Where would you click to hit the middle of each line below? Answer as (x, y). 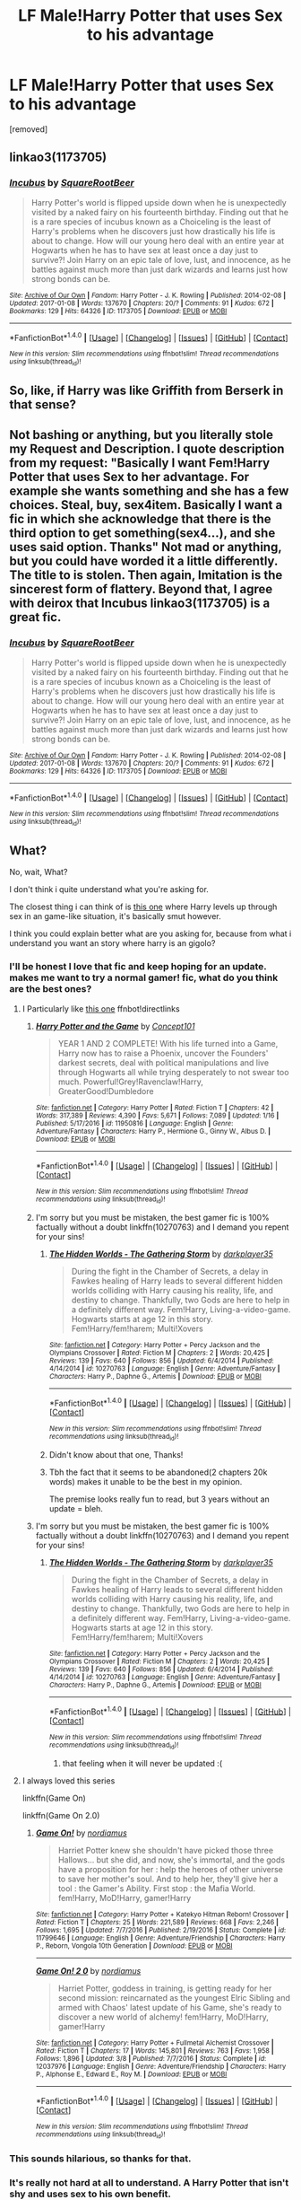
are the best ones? (51, 989)
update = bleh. (76, 1508)
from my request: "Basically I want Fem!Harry (140, 463)
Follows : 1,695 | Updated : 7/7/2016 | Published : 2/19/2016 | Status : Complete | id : (161, 1930)
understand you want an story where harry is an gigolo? (112, 943)
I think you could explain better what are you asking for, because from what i (150, 933)
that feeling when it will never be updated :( (142, 1763)
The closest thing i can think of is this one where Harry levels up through (143, 907)
